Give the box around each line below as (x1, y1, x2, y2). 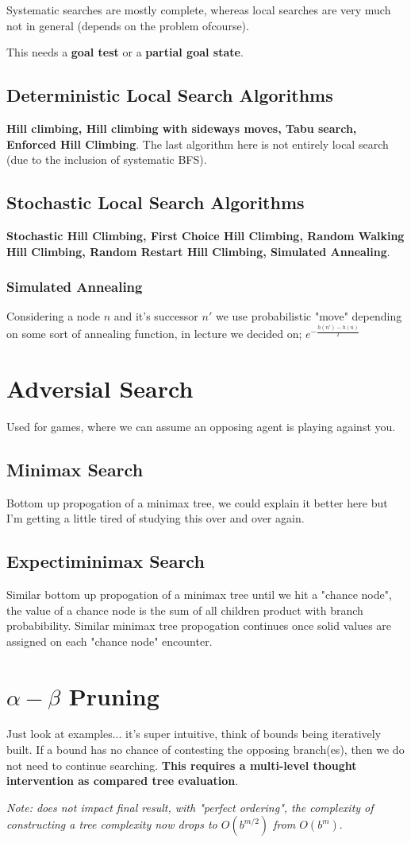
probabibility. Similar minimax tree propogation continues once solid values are (6, 617, 392, 634)
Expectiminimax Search (6, 549, 205, 573)
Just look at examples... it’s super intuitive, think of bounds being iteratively (6, 725, 382, 742)
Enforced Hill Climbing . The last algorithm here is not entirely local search (6, 135, 389, 152)
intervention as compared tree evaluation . (6, 772, 239, 789)
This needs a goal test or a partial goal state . (6, 44, 244, 60)
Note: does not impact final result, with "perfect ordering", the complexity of (6, 798, 374, 815)
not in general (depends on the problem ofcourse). (6, 17, 249, 33)
